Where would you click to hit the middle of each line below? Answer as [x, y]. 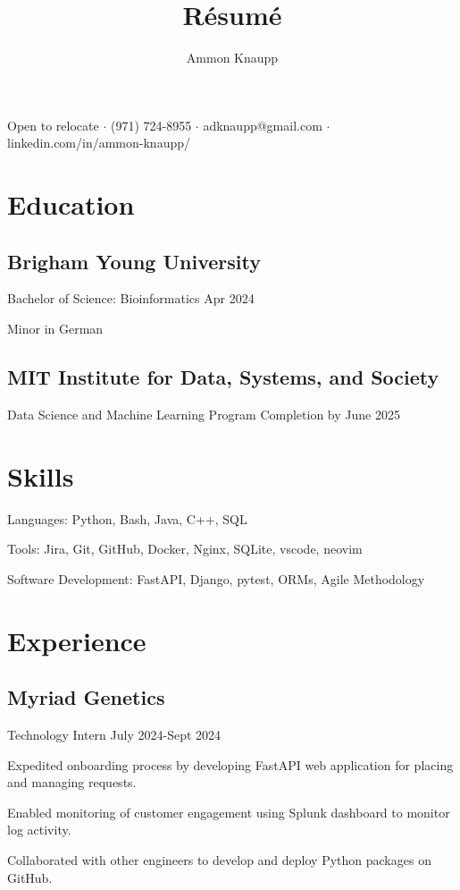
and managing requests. [72, 782]
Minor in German [55, 329]
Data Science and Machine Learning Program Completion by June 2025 [204, 414]
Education [71, 204]
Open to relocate [53, 125]
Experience [77, 640]
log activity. [39, 830]
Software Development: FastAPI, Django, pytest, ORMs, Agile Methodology [216, 578]
